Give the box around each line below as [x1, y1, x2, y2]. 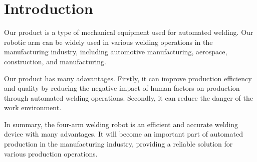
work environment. [4, 102, 62, 113]
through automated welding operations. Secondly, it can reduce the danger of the [4, 92, 253, 103]
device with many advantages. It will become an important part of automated [4, 129, 243, 139]
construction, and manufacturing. [4, 56, 106, 66]
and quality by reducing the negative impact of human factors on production [4, 83, 240, 93]
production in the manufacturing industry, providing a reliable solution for [4, 139, 233, 149]
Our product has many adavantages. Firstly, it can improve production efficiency [4, 73, 252, 83]
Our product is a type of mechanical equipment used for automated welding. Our [4, 27, 253, 37]
